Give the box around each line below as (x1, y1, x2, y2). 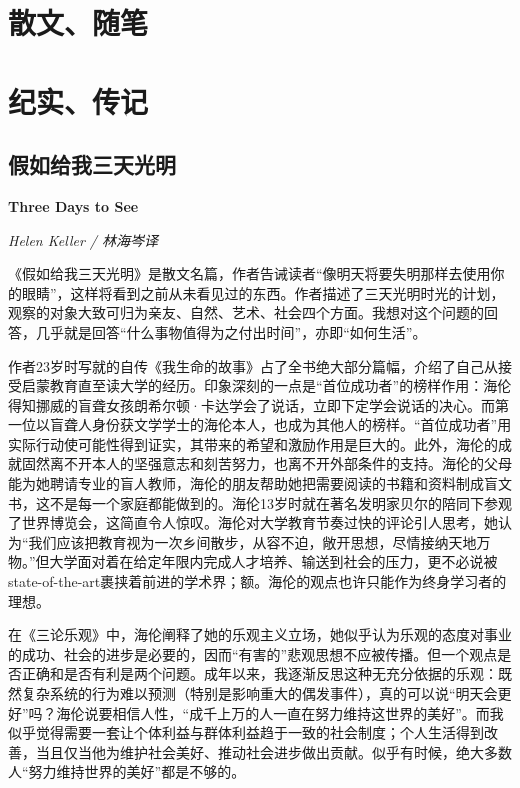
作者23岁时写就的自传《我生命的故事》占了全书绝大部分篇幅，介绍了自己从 (8, 355, 498, 376)
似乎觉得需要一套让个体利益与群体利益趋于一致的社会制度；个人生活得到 (8, 722, 484, 743)
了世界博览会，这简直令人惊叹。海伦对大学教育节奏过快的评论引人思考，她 (8, 512, 498, 533)
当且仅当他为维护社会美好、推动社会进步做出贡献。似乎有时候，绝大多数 (35, 741, 512, 762)
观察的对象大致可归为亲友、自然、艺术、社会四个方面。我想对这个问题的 (8, 302, 484, 323)
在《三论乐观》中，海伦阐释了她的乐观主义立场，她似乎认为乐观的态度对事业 (8, 624, 512, 645)
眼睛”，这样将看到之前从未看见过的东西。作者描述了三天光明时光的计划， (21, 282, 505, 303)
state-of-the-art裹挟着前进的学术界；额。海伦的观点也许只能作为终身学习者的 (8, 571, 507, 592)
